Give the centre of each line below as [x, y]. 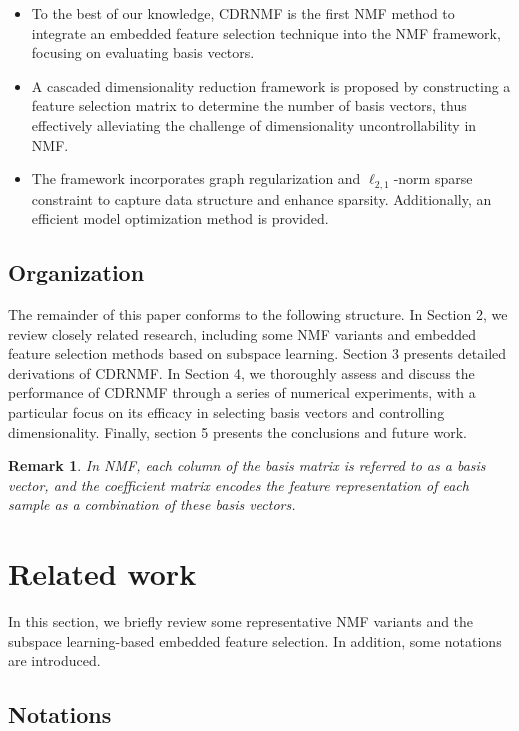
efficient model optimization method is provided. [180, 218]
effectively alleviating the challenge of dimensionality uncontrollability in [254, 124]
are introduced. [54, 660]
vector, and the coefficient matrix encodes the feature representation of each [238, 484]
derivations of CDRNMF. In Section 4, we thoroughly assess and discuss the [241, 372]
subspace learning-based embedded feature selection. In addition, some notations [255, 640]
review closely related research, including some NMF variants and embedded [242, 333]
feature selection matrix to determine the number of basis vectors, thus [249, 105]
